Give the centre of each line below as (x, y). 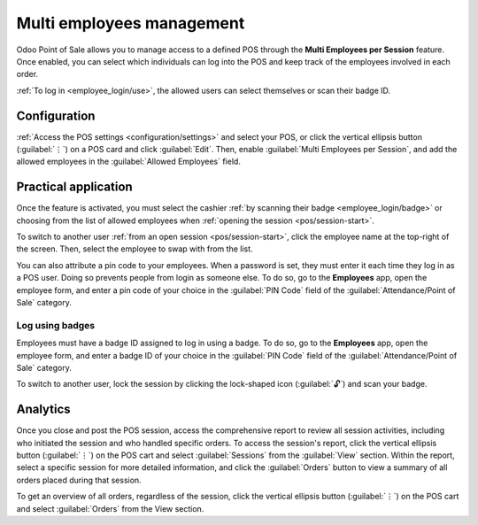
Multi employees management (131, 23)
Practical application (74, 187)
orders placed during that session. (79, 480)
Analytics (43, 409)
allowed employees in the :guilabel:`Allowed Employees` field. (128, 162)
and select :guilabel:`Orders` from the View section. (110, 508)
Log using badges (56, 325)
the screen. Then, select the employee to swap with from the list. (135, 249)
